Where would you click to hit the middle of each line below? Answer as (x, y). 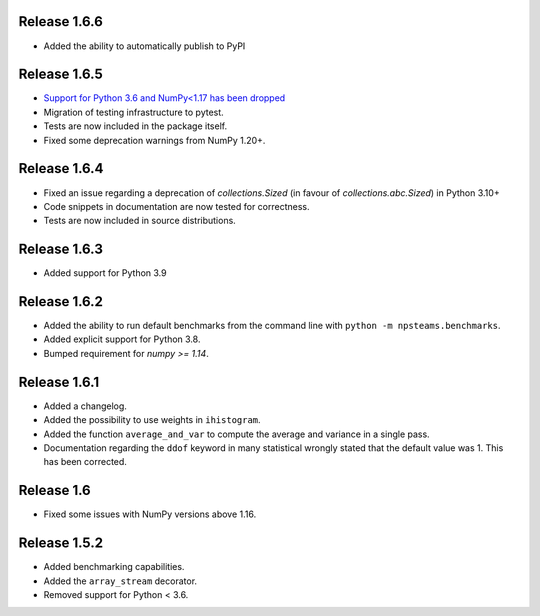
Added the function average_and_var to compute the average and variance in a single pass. (236, 434)
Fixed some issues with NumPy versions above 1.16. (150, 514)
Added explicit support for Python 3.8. (122, 339)
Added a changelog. (85, 406)
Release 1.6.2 (61, 301)
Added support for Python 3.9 (105, 273)
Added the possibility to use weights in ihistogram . (152, 420)
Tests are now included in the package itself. (135, 126)
